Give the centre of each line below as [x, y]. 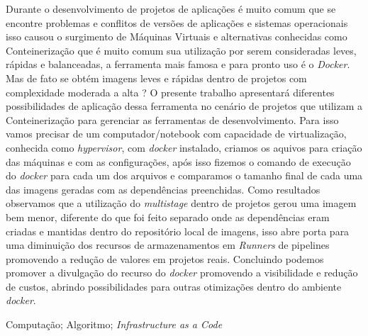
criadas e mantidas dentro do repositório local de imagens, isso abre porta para [178, 231]
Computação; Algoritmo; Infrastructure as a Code [114, 324]
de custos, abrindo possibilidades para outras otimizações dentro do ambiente [174, 286]
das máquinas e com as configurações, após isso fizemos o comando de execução [178, 161]
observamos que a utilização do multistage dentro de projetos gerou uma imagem [181, 203]
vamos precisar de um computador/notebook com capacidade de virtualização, [176, 134]
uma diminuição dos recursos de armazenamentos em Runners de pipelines [168, 245]
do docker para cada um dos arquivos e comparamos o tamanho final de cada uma [184, 175]
